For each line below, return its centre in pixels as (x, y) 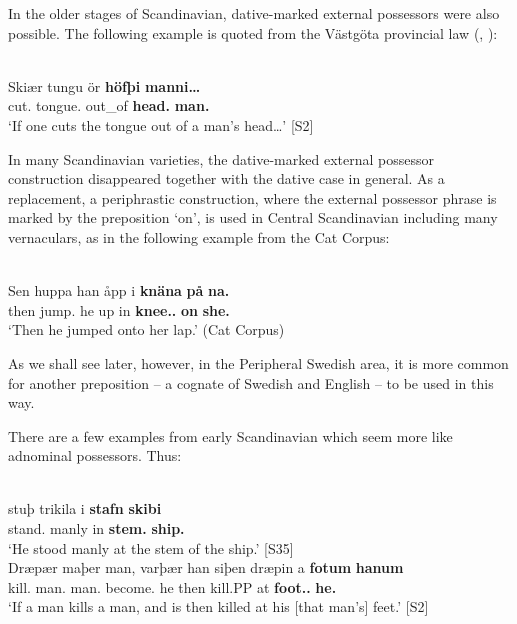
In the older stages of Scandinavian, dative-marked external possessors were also (254, 13)
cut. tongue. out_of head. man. (109, 105)
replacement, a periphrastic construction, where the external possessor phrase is (252, 197)
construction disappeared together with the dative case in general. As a (226, 178)
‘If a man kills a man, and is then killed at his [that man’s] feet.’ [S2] (218, 606)
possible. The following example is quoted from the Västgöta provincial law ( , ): (253, 32)
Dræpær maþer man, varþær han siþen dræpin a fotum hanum (206, 567)
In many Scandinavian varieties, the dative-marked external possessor (221, 158)
